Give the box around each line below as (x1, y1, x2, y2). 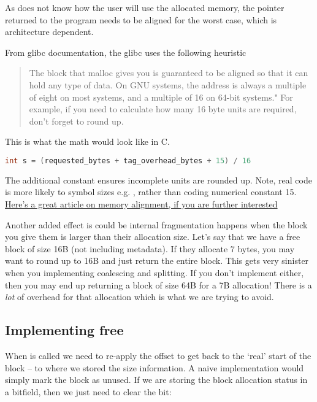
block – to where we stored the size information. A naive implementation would (5, 361, 304, 374)
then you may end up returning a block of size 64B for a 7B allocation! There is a (5, 278, 312, 291)
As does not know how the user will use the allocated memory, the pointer (5, 1, 285, 14)
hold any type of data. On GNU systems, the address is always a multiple (29, 78, 307, 91)
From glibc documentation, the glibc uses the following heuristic (5, 45, 246, 58)
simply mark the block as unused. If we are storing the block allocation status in (5, 373, 308, 386)
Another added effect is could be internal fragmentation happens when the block (5, 218, 308, 231)
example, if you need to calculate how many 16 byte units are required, (29, 102, 297, 115)
